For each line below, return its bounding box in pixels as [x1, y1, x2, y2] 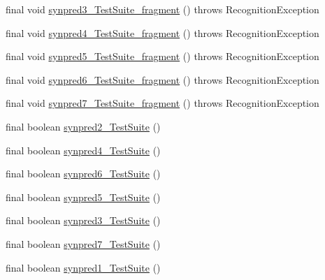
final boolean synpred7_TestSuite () [6, 236, 161, 251]
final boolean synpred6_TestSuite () [6, 166, 161, 181]
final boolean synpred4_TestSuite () [6, 142, 161, 157]
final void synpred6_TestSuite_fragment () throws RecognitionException [6, 72, 319, 87]
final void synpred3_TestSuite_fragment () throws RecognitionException [6, 2, 319, 16]
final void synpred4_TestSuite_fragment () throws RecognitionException [6, 25, 319, 40]
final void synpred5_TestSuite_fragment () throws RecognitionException [6, 49, 319, 64]
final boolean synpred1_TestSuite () [6, 260, 161, 274]
